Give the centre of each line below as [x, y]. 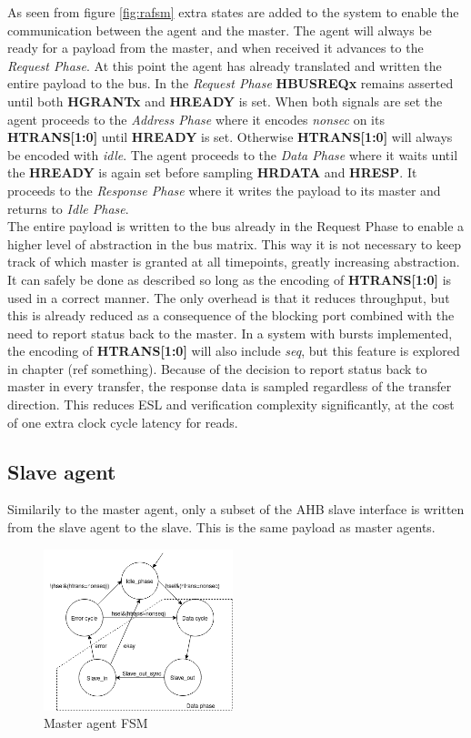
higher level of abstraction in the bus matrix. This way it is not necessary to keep [235, 243]
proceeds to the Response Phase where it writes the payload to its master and [224, 190]
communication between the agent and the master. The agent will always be [220, 30]
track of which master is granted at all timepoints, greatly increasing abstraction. [234, 262]
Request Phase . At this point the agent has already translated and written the [225, 65]
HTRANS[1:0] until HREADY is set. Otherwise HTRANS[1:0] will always [230, 137]
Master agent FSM [96, 723]
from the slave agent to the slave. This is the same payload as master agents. [221, 527]
